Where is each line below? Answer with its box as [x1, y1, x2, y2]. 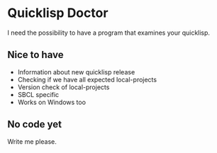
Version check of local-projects [17, 83, 110, 91]
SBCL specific [17, 90, 60, 98]
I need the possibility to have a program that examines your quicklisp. [7, 28, 211, 37]
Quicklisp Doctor [7, 5, 108, 21]
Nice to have [7, 49, 64, 61]
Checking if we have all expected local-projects [17, 75, 157, 84]
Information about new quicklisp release [17, 67, 135, 76]
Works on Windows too [17, 98, 87, 106]
